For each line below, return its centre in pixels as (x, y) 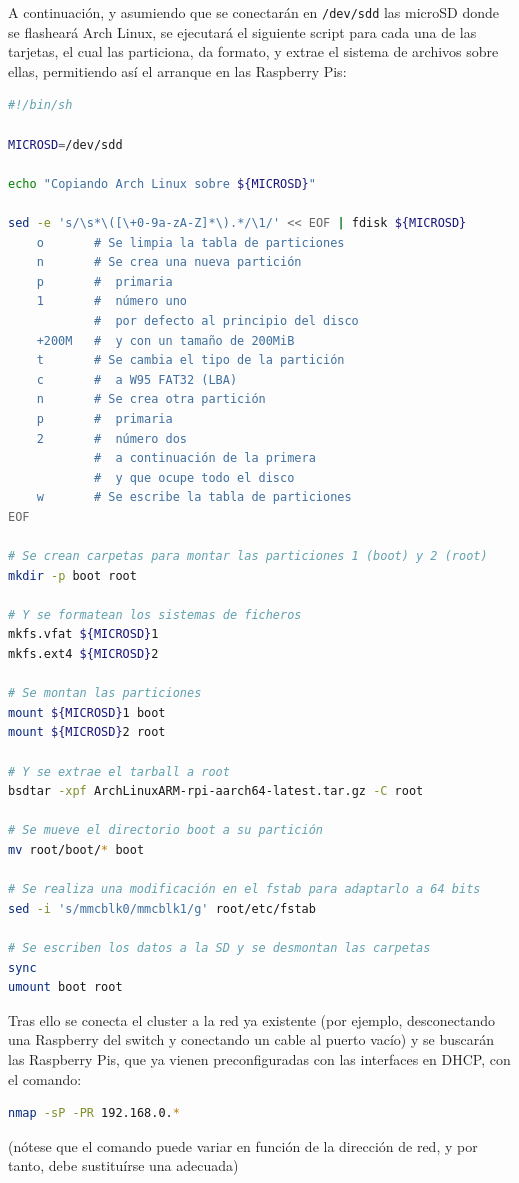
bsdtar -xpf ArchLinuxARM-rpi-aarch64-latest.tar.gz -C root (216, 791)
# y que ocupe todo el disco (194, 477)
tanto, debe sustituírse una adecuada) (123, 1165)
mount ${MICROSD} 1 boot (87, 712)
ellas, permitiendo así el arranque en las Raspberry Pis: (177, 70)
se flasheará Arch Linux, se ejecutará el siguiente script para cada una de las (242, 31)
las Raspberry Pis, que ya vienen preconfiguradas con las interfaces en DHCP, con (259, 1058)
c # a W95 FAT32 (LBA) (137, 379)
